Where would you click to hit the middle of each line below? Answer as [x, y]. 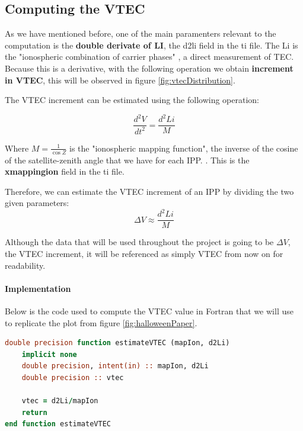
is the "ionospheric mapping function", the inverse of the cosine [184, 148]
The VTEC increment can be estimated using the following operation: [132, 100]
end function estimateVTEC [58, 424]
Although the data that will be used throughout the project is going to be [139, 242]
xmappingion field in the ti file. [65, 171]
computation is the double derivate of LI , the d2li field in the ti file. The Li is [151, 45]
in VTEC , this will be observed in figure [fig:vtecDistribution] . [120, 80]
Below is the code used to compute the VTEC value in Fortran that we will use [149, 311]
